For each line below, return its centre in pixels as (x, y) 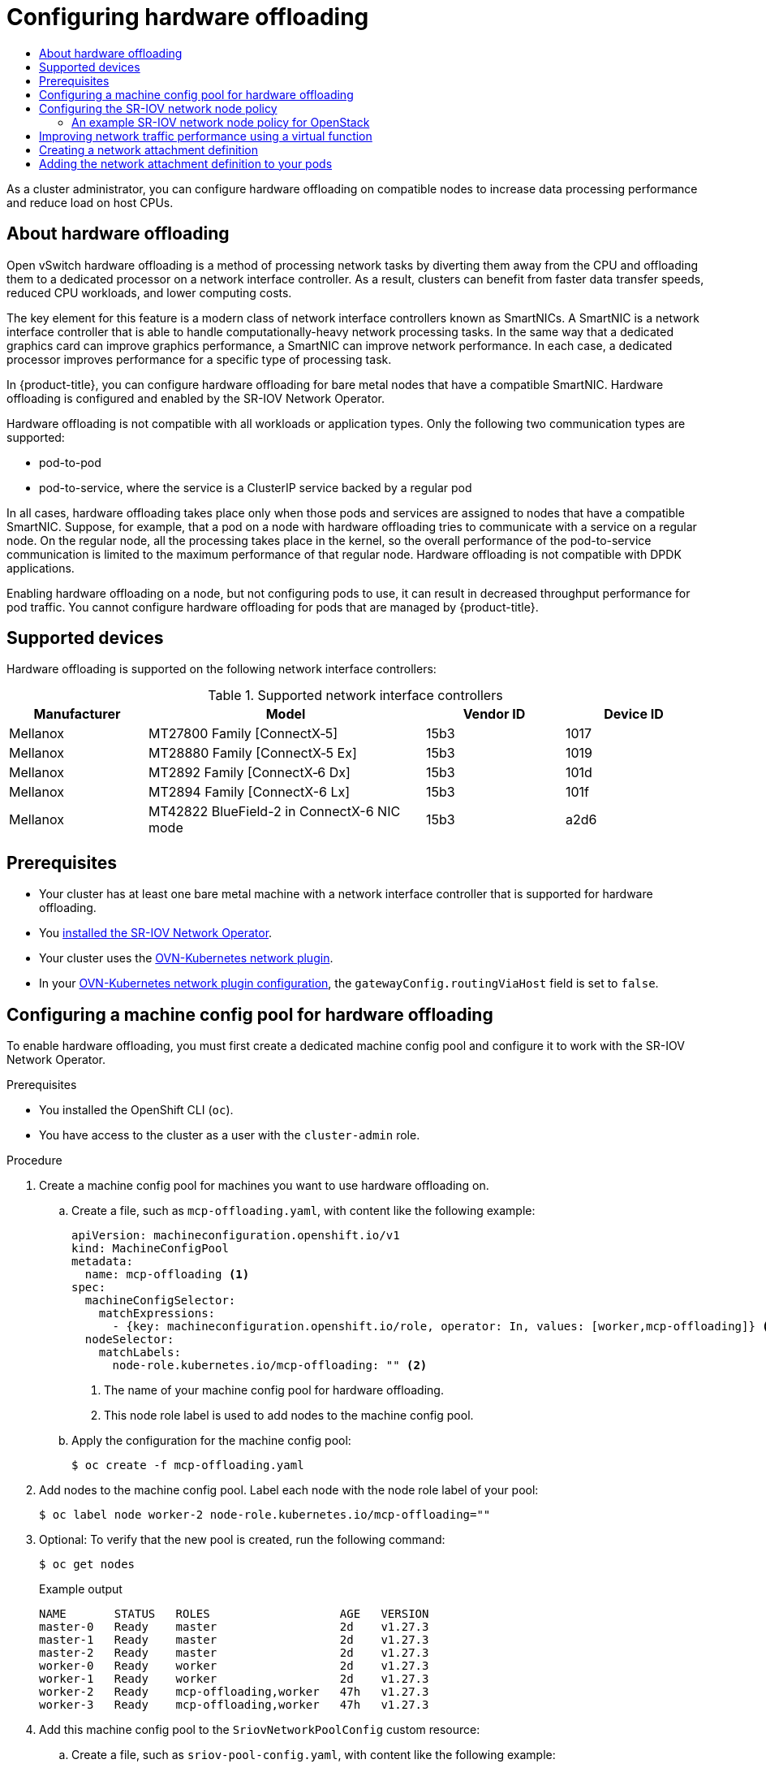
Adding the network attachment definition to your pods (186, 163)
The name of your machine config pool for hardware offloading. (274, 1390)
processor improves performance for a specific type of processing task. (199, 359)
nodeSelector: (129, 1340)
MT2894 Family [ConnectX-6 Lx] (250, 792)
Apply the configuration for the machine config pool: (211, 1441)
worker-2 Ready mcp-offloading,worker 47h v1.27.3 (234, 1692)
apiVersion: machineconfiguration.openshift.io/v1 (236, 1236)
